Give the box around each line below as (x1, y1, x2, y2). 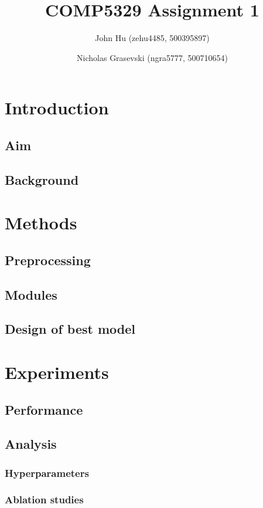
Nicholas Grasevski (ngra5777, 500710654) (77, 51, 228, 63)
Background (5, 170, 79, 188)
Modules (5, 285, 57, 303)
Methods (5, 211, 77, 235)
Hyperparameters (5, 465, 89, 480)
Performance (5, 400, 83, 418)
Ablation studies (5, 492, 84, 507)
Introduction (5, 96, 109, 120)
